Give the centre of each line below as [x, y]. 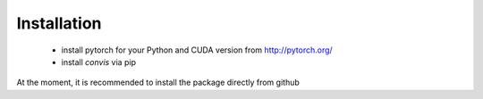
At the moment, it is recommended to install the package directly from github [158, 82]
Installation [59, 23]
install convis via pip [98, 62]
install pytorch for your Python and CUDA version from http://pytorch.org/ [197, 50]
